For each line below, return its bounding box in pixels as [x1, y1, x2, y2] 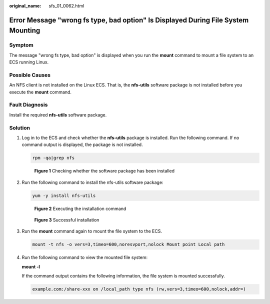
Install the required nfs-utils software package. [9, 111, 107, 117]
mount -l [21, 263, 40, 269]
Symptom [9, 41, 33, 48]
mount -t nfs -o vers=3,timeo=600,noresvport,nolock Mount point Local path [32, 241, 225, 247]
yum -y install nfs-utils [32, 192, 96, 198]
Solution [9, 124, 30, 131]
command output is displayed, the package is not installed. [21, 141, 143, 147]
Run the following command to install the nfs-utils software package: [21, 179, 163, 185]
